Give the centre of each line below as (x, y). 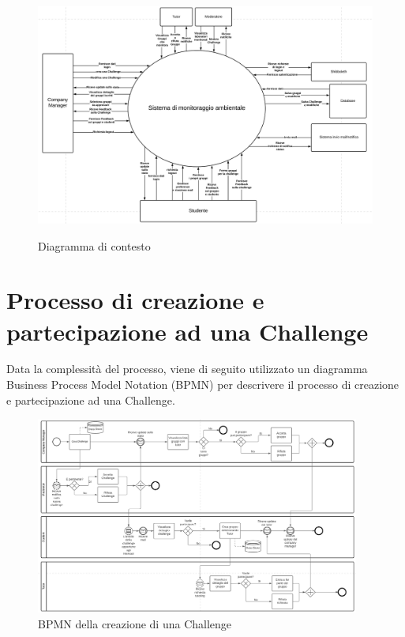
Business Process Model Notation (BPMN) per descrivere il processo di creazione (203, 384)
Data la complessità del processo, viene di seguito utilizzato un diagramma (187, 369)
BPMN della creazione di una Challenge (135, 623)
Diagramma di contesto (94, 245)
